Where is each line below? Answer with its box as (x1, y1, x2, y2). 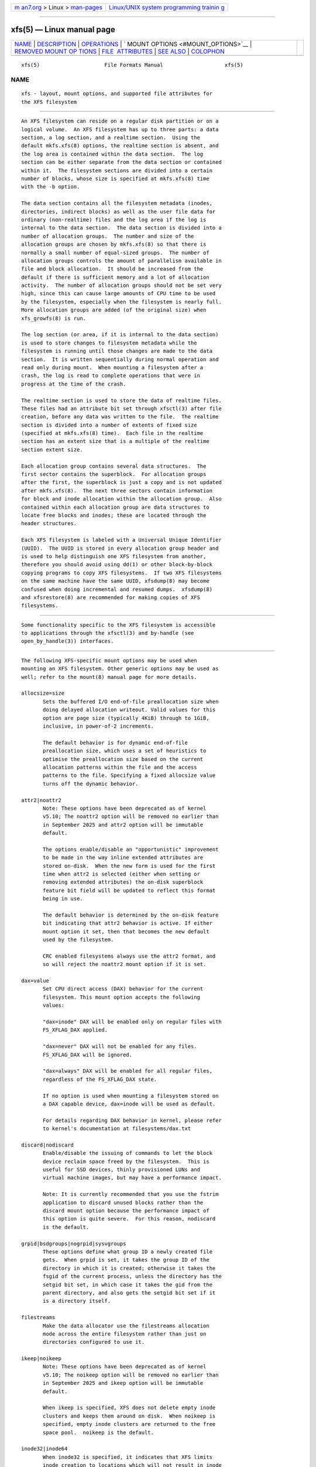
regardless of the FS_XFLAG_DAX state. (43, 1076, 157, 1083)
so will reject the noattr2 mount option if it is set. (43, 961, 207, 968)
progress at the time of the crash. (21, 380, 126, 387)
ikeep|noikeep (21, 1356, 61, 1362)
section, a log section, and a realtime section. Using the (21, 134, 200, 141)
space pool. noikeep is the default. (43, 1429, 154, 1436)
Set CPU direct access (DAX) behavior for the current (43, 986, 204, 992)
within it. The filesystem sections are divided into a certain (21, 167, 213, 174)
